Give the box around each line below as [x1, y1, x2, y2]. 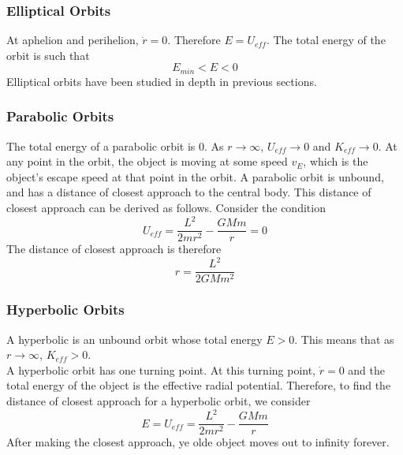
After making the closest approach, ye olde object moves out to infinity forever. [6, 434, 390, 450]
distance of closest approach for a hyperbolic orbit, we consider [6, 392, 311, 408]
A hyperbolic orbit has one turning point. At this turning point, [6, 361, 316, 378]
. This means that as [294, 330, 394, 347]
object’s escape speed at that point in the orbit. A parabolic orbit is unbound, [6, 168, 384, 185]
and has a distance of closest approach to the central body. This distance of [6, 184, 371, 200]
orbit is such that [6, 47, 90, 63]
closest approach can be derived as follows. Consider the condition [6, 200, 326, 216]
